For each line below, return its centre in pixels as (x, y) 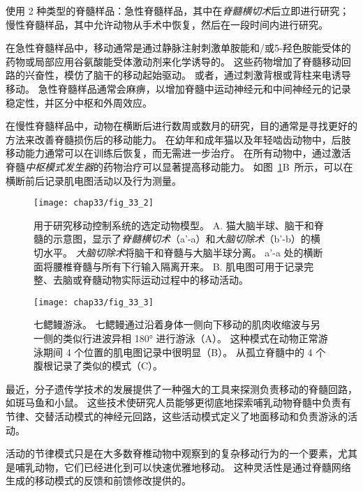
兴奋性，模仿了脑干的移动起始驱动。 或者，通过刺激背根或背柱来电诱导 (188, 75)
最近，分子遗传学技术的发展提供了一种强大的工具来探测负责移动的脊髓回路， (181, 389)
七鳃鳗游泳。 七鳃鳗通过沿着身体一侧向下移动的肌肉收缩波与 (172, 324)
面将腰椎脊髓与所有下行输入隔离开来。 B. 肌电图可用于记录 (169, 266)
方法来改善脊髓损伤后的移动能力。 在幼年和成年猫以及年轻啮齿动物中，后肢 (178, 139)
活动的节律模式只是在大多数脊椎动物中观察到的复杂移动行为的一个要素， (172, 453)
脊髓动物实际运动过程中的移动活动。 (165, 280)
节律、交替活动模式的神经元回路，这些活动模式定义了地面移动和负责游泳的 (177, 416)
